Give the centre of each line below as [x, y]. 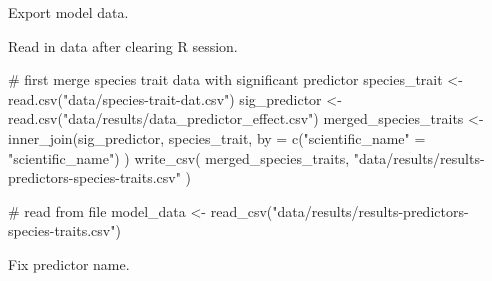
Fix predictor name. [69, 263]
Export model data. [68, 12]
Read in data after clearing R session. [123, 45]
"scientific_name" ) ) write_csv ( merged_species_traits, [179, 157]
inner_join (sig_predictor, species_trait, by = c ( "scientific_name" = [217, 137]
